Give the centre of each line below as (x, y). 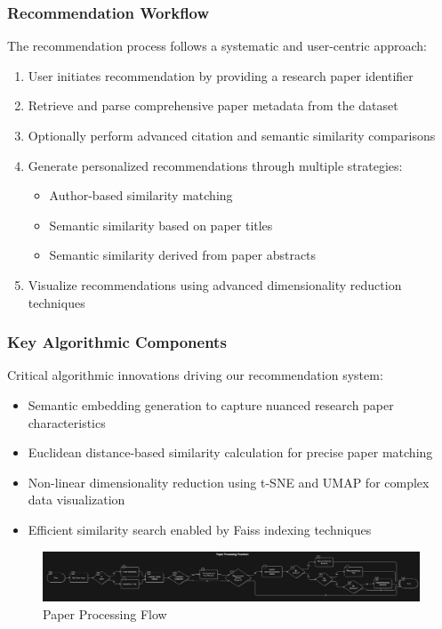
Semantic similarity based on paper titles (161, 225)
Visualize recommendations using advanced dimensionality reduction (215, 284)
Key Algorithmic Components (117, 342)
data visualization (76, 500)
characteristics (67, 422)
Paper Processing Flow (105, 613)
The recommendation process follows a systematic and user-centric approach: (217, 46)
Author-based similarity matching (141, 195)
